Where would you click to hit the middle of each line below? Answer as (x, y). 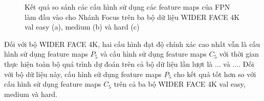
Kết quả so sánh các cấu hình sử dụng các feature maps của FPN (127, 7)
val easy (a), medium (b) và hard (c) (82, 27)
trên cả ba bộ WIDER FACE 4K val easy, (180, 84)
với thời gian (239, 54)
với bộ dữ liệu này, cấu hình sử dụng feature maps (83, 74)
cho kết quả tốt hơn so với (215, 74)
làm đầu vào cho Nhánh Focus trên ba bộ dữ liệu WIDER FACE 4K (132, 17)
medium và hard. (31, 94)
